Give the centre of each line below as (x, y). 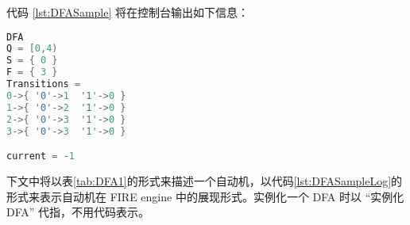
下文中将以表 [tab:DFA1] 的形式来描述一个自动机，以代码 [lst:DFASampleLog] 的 (205, 181)
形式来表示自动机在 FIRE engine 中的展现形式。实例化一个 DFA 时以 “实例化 (205, 196)
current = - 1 (41, 156)
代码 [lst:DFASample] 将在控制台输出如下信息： (128, 12)
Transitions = (44, 84)
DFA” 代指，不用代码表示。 (78, 212)
